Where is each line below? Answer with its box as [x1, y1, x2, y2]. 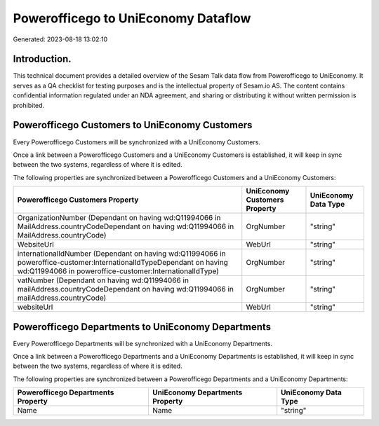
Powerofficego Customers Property [17, 195, 139, 205]
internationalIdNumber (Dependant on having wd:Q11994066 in [17, 249, 226, 259]
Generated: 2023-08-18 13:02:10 [13, 35, 108, 43]
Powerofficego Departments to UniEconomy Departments [13, 321, 272, 333]
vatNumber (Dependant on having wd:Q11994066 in [17, 275, 189, 285]
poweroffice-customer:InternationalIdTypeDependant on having [17, 258, 228, 268]
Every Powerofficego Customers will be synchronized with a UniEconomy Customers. [13, 137, 261, 146]
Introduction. [13, 53, 72, 65]
